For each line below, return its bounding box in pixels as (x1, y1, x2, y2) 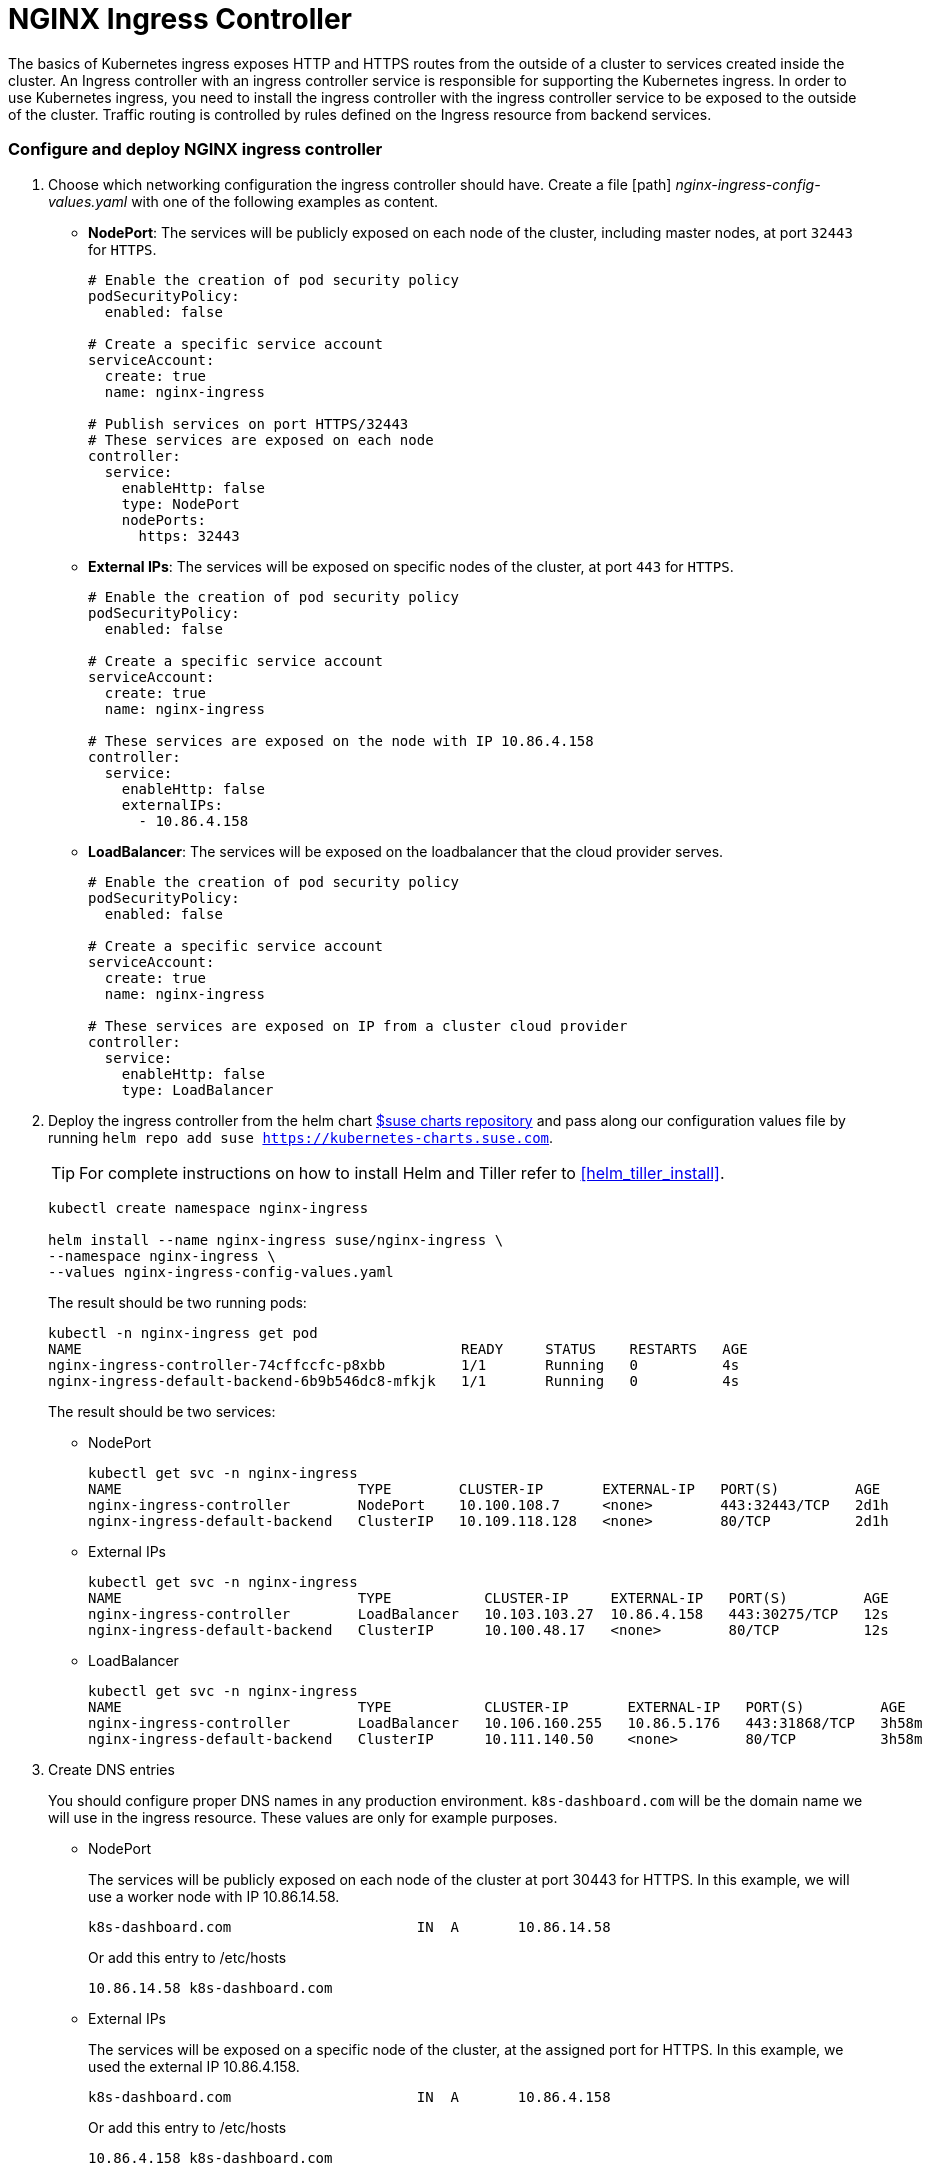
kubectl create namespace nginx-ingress (48, 1199, 369, 1216)
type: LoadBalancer (121, 1081, 274, 1098)
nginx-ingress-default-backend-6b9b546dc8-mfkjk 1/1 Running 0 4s (48, 1372, 740, 1389)
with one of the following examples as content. (131, 192, 439, 210)
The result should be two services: (48, 1402, 276, 1420)
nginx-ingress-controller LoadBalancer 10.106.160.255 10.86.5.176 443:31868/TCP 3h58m (88, 1714, 923, 1731)
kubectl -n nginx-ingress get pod (48, 1324, 318, 1341)
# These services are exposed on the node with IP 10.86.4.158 (88, 732, 594, 749)
